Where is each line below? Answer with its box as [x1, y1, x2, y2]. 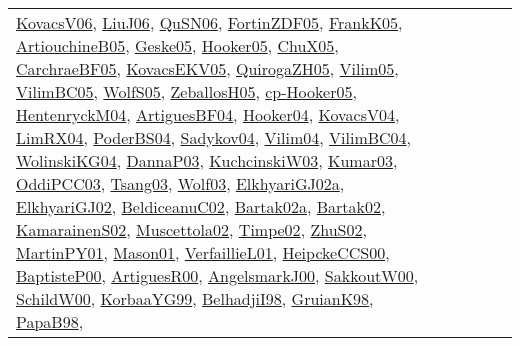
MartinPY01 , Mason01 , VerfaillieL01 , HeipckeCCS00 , [16, 241, 390, 264]
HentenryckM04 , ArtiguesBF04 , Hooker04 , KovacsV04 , [16, 103, 400, 126]
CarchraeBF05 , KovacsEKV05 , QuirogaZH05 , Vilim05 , [16, 57, 399, 80]
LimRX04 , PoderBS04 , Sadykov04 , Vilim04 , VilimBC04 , [16, 126, 412, 149]
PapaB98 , [16, 310, 84, 333]
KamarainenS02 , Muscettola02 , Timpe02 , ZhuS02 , [16, 218, 367, 241]
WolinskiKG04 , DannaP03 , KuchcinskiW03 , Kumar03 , [16, 149, 398, 172]
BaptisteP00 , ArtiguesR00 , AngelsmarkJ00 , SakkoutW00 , [16, 264, 419, 287]
